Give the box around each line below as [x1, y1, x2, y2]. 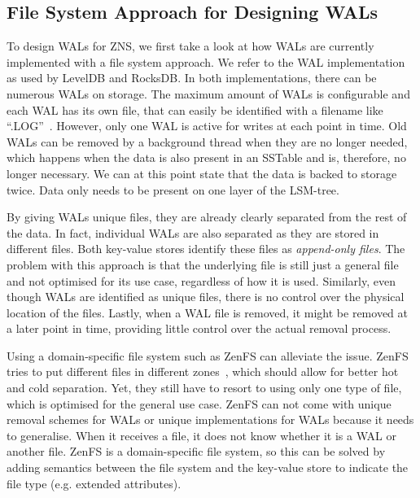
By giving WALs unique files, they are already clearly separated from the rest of [7, 208, 407, 225]
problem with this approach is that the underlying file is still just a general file [7, 256, 399, 273]
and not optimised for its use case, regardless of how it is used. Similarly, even [7, 272, 396, 289]
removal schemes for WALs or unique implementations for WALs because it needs [7, 411, 414, 428]
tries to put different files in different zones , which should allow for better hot [7, 363, 399, 380]
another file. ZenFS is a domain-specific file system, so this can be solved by [7, 443, 386, 460]
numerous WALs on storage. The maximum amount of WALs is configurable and [7, 85, 410, 102]
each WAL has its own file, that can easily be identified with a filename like [7, 101, 383, 118]
